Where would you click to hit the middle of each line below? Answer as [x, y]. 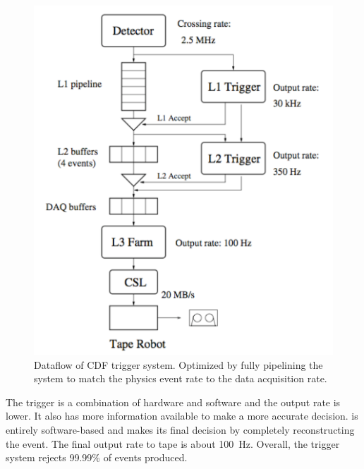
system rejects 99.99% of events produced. [97, 457]
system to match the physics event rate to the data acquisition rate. [181, 378]
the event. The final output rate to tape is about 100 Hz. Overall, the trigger [173, 443]
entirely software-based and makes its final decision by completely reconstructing [180, 430]
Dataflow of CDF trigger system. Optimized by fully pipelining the [178, 364]
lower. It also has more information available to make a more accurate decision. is [182, 416]
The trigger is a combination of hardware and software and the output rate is [173, 402]
